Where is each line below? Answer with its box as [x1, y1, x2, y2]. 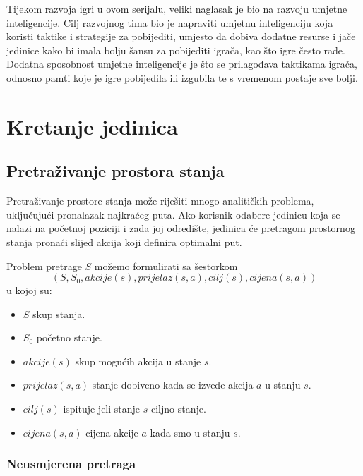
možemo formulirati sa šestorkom [94, 258, 238, 273]
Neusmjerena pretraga [6, 455, 136, 472]
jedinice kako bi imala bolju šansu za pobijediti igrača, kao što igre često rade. [6, 42, 345, 57]
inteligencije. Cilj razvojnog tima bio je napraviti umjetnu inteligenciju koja [6, 15, 333, 30]
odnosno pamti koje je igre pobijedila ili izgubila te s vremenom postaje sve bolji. [6, 70, 358, 85]
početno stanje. [36, 330, 102, 345]
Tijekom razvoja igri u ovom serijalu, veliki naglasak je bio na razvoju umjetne [6, 1, 347, 16]
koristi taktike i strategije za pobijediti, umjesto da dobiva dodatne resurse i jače [6, 29, 356, 44]
